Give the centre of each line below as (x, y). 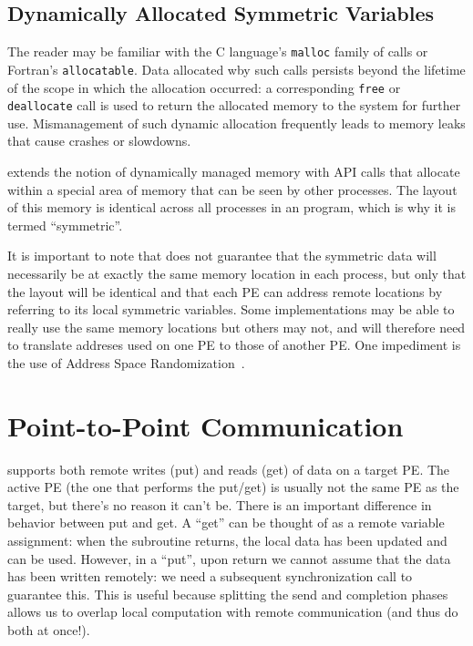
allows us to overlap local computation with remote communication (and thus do (233, 612)
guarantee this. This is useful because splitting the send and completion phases (228, 594)
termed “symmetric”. (65, 225)
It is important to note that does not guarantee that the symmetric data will (222, 256)
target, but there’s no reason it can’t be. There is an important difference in (220, 504)
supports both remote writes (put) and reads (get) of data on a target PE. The (229, 469)
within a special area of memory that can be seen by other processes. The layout (232, 189)
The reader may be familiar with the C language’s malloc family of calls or (218, 51)
